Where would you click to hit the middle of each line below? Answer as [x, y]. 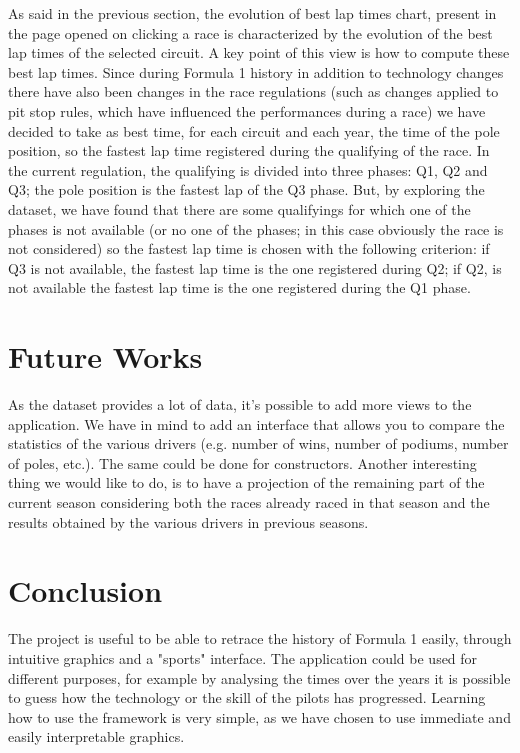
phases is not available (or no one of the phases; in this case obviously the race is [256, 228]
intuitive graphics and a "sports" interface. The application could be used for [243, 657]
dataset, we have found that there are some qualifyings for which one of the [239, 208]
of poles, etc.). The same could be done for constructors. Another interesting [242, 462]
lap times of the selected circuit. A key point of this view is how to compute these [259, 52]
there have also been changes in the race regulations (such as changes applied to [253, 91]
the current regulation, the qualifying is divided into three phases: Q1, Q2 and [248, 169]
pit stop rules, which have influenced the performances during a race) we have [247, 110]
